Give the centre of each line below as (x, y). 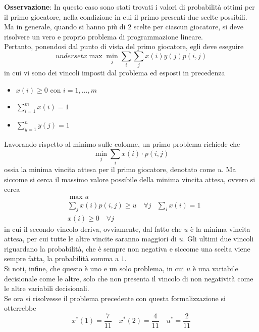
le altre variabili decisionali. (47, 288)
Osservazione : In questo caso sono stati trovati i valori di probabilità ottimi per (129, 7)
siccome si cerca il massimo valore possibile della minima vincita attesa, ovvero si (130, 179)
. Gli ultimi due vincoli (218, 239)
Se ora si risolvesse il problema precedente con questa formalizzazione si (115, 298)
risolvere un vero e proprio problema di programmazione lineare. (104, 36)
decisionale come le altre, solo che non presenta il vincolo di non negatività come (129, 278)
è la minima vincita (220, 229)
